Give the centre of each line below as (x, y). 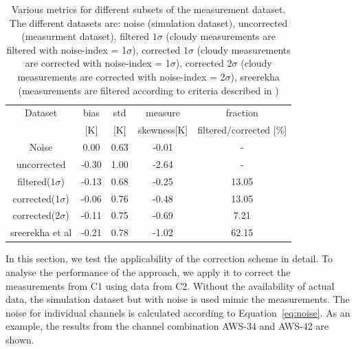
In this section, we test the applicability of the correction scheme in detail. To (169, 258)
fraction (242, 113)
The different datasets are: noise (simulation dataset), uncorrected (148, 22)
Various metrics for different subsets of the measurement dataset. (148, 9)
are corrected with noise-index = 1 (98, 63)
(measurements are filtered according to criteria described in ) (148, 90)
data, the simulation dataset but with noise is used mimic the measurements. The (178, 299)
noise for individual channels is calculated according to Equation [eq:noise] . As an (178, 312)
